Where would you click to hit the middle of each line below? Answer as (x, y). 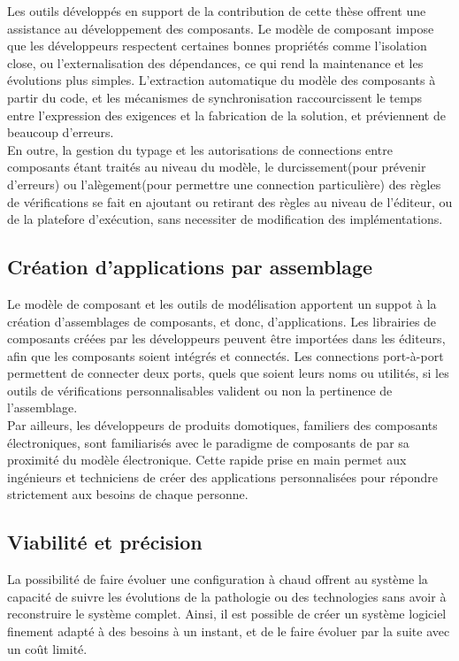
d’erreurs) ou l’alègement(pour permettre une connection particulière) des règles (224, 184)
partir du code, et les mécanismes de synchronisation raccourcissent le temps (214, 97)
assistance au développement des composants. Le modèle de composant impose (221, 28)
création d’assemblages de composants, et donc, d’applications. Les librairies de (222, 321)
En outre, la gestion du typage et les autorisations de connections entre (200, 149)
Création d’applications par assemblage (190, 267)
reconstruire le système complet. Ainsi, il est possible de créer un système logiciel (227, 614)
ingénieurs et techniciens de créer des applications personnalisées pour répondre (222, 477)
